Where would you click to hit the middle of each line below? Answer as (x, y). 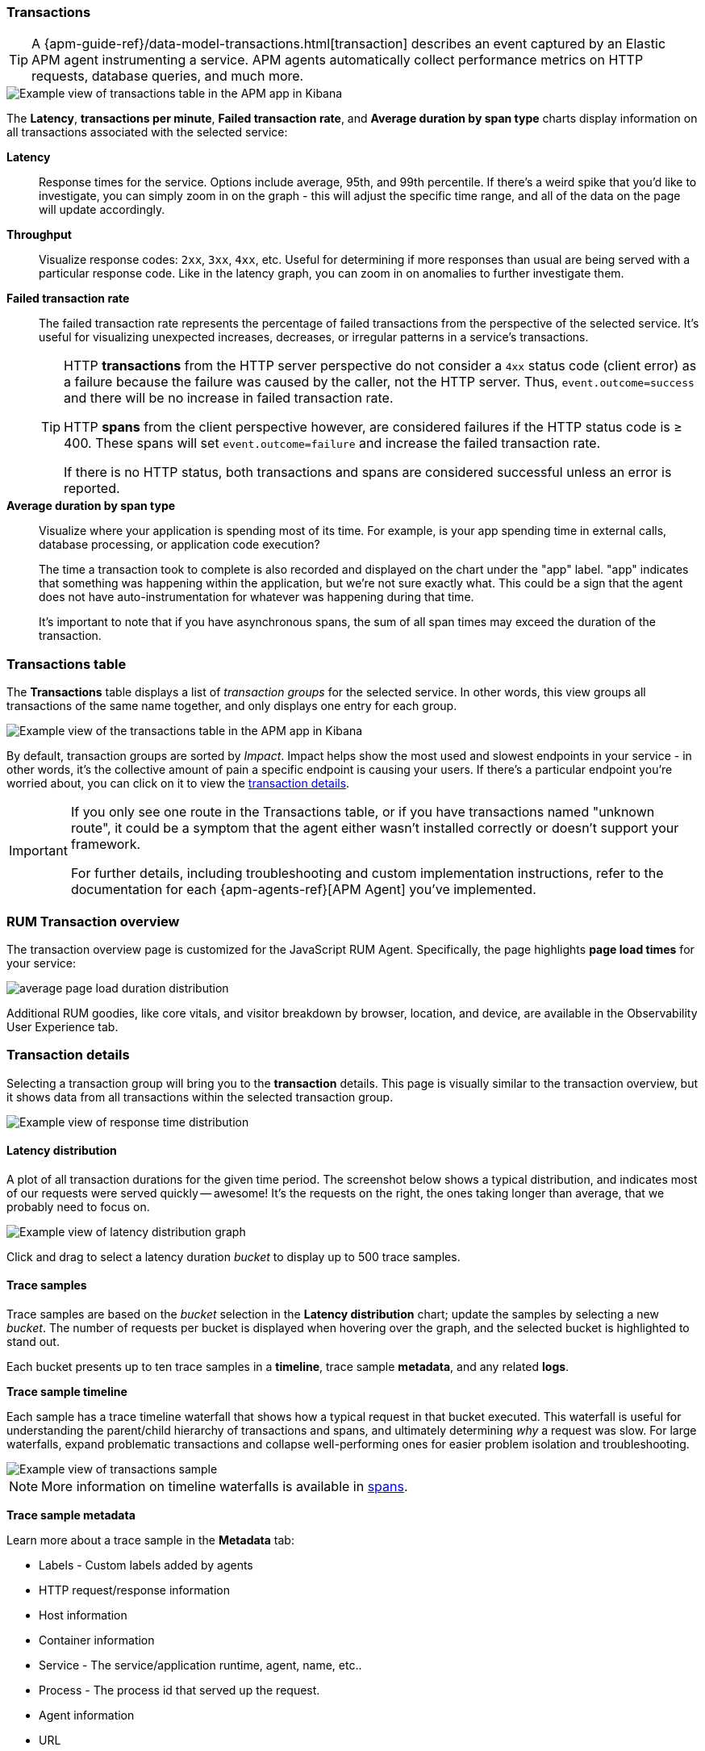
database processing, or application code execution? (179, 545)
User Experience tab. (63, 1026)
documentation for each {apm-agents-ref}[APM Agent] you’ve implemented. (303, 890)
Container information (97, 1640)
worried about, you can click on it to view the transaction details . (178, 784)
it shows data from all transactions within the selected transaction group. (200, 1097)
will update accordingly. (102, 210)
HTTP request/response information (134, 1590)
